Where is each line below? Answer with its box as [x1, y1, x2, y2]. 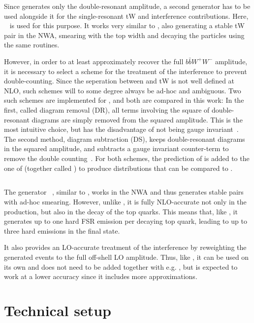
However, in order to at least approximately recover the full [4, 56, 184, 66]
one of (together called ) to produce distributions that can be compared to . [4, 162, 233, 173]
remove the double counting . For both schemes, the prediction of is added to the [4, 153, 250, 163]
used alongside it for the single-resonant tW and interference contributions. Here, [4, 10, 249, 21]
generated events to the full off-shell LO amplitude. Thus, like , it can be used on [4, 252, 249, 262]
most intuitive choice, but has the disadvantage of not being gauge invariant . [4, 124, 239, 134]
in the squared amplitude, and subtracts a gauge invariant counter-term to [4, 143, 229, 154]
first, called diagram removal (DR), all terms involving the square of [4, 104, 210, 115]
